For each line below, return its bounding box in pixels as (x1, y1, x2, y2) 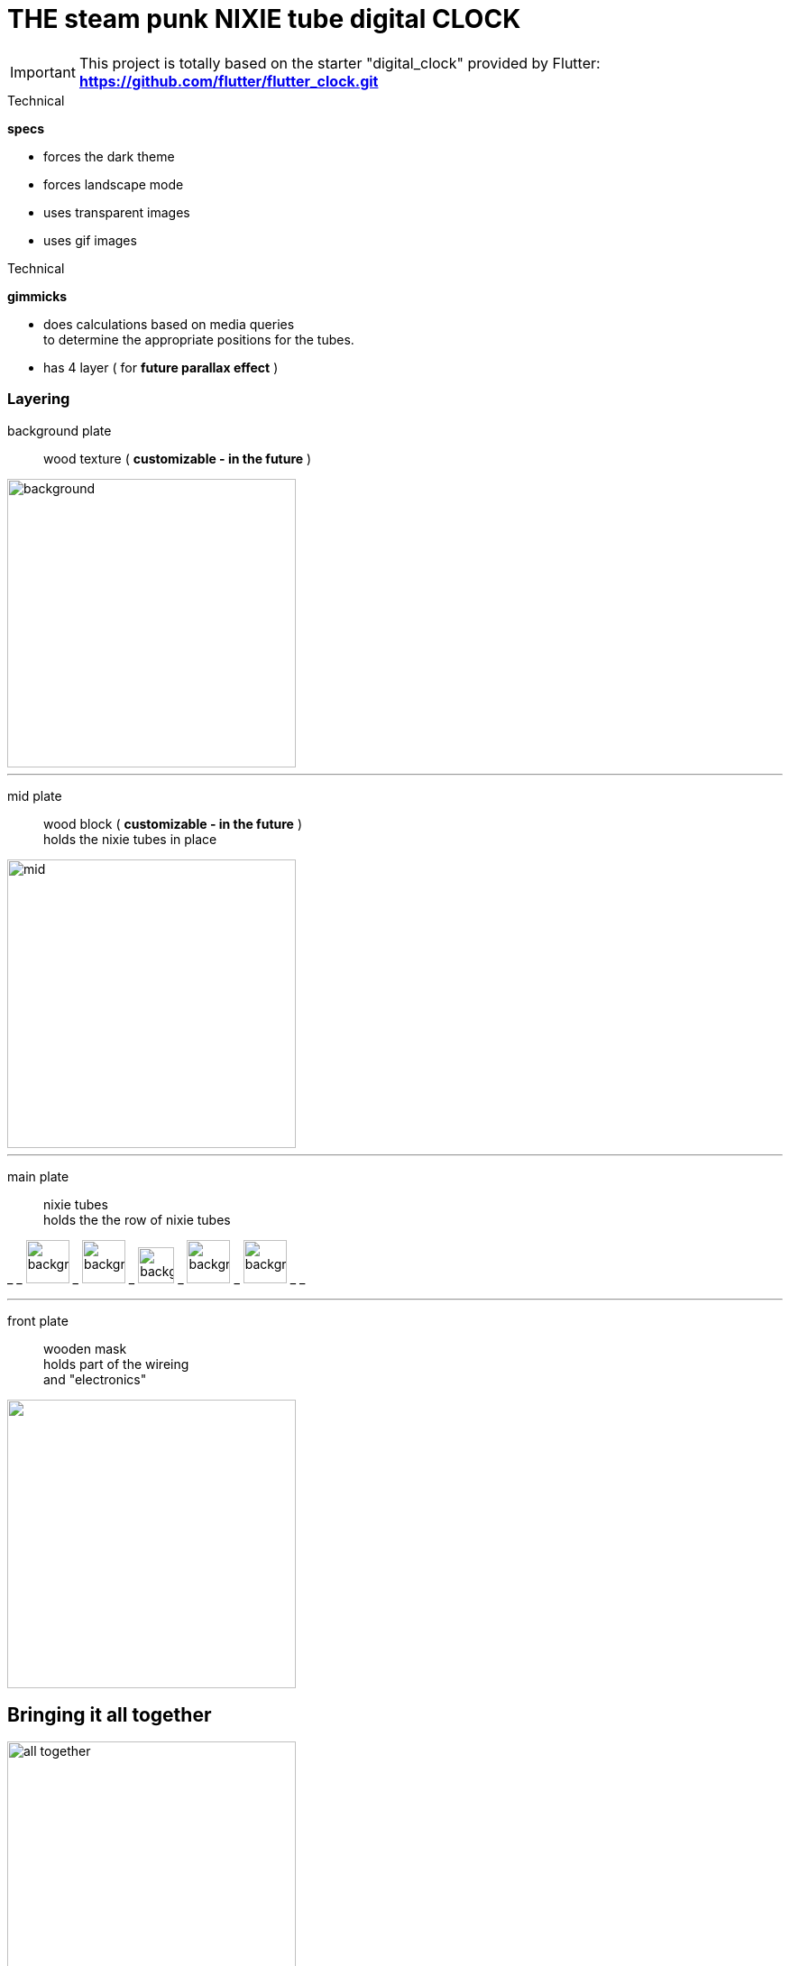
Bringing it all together (7, 1703, 212, 1726)
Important (10, 62, 76, 81)
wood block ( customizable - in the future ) (43, 815, 302, 831)
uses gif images (43, 232, 137, 248)
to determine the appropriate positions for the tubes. (43, 331, 354, 347)
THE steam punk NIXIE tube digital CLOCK (7, 4, 521, 34)
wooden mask (43, 1340, 127, 1356)
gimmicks (7, 288, 68, 304)
